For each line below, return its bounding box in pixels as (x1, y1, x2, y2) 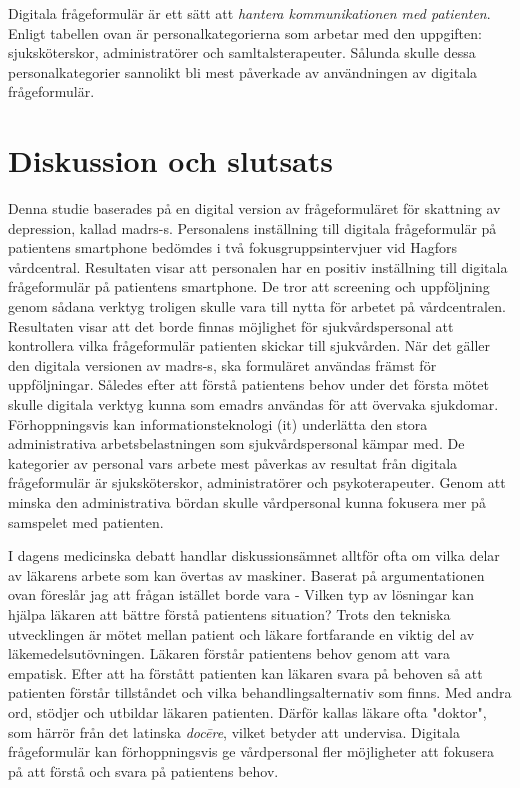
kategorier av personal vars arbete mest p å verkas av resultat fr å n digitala (8, 452, 458, 473)
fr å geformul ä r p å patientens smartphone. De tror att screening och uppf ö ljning (8, 276, 490, 297)
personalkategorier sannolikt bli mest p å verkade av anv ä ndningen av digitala (8, 61, 478, 82)
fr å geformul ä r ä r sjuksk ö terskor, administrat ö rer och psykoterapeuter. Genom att (8, 472, 506, 493)
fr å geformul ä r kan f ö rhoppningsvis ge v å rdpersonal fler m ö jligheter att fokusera (8, 741, 495, 762)
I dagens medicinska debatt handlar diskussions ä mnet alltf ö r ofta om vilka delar (8, 545, 500, 566)
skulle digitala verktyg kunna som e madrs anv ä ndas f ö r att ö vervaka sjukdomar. (8, 394, 499, 415)
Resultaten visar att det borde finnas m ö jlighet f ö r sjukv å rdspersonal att (8, 315, 454, 336)
